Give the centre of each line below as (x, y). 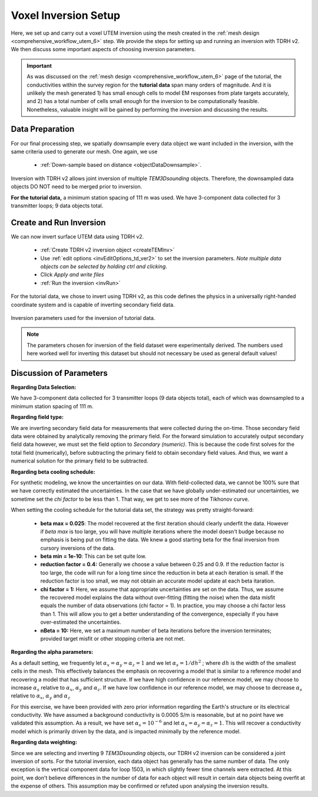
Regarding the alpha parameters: (52, 652)
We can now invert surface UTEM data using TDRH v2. (77, 236)
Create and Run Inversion (58, 222)
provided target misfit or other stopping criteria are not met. (113, 639)
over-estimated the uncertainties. (81, 622)
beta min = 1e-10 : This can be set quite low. (93, 556)
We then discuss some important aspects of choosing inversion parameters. (103, 49)
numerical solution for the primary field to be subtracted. (79, 461)
